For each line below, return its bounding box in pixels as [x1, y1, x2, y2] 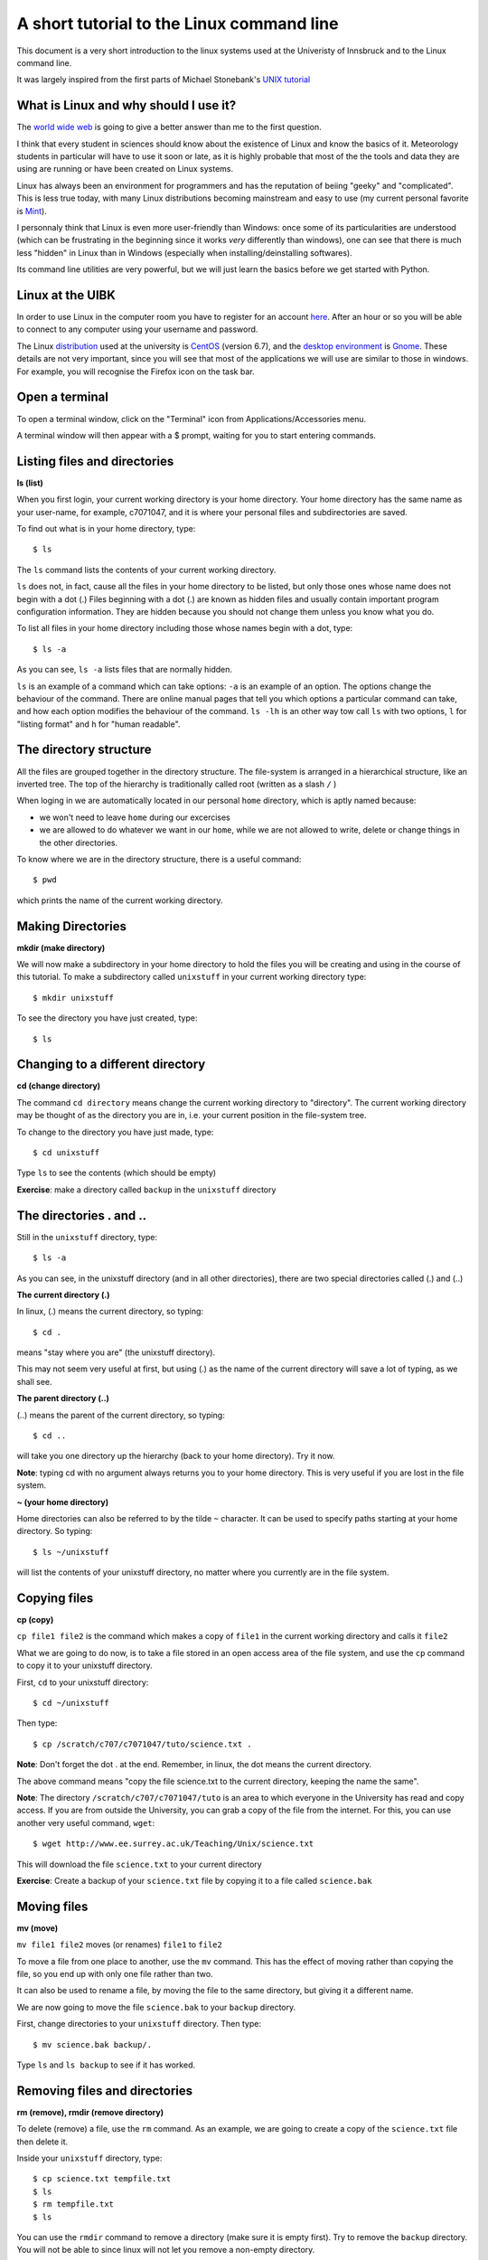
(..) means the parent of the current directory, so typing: [16, 1409, 225, 1420]
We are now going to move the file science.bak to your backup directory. [16, 2001, 296, 2012]
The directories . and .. [16, 1208, 147, 1223]
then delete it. [16, 2136, 69, 2147]
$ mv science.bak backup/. [33, 2039, 153, 2049]
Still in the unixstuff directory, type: [16, 1231, 158, 1242]
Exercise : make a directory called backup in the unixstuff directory [16, 1184, 277, 1195]
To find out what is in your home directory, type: [16, 523, 196, 533]
